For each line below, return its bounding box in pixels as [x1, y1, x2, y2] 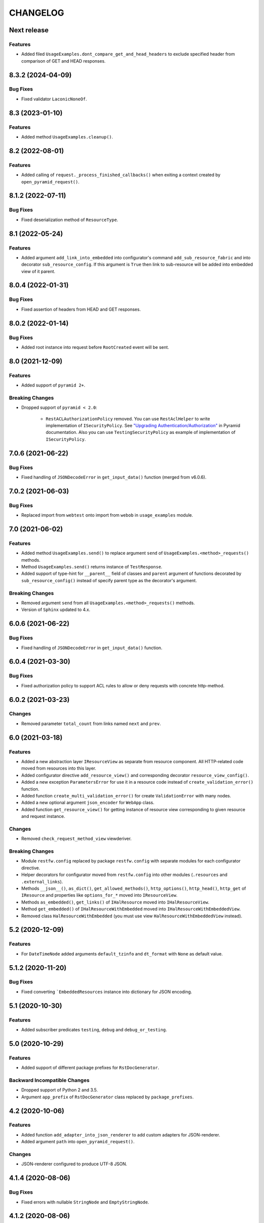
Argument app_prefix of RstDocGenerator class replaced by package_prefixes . [21, 1094, 194, 1100]
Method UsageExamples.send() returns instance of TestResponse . [21, 564, 162, 570]
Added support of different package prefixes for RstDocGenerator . [21, 1064, 159, 1071]
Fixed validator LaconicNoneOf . [21, 96, 88, 102]
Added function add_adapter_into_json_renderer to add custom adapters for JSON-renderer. [21, 1132, 220, 1137]
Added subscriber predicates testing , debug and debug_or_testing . [21, 1027, 167, 1033]
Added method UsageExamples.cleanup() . [21, 134, 113, 140]
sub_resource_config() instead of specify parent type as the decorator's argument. [21, 577, 198, 583]
